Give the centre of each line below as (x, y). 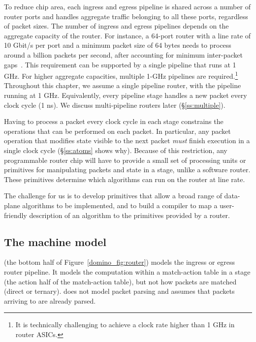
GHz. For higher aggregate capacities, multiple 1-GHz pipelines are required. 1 (121, 75)
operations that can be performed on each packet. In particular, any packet (117, 131)
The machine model (55, 241)
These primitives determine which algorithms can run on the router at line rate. (125, 179)
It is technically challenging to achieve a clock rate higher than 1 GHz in (125, 325)
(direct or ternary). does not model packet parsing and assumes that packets (119, 291)
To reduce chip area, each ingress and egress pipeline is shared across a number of (127, 6)
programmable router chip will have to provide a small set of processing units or (125, 160)
